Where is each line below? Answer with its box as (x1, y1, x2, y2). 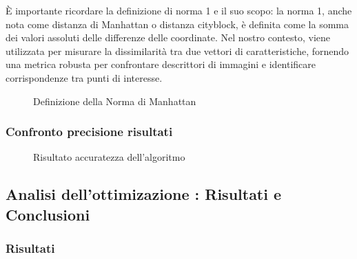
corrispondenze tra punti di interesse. (6, 70, 163, 85)
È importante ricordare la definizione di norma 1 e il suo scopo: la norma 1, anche (6, 3, 352, 17)
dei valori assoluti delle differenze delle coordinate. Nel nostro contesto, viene (6, 30, 330, 45)
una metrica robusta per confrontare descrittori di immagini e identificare (6, 57, 316, 71)
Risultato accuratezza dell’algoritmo (33, 150, 185, 164)
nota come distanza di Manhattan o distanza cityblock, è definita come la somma (6, 16, 349, 31)
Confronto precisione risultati (6, 123, 173, 140)
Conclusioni (6, 203, 90, 225)
